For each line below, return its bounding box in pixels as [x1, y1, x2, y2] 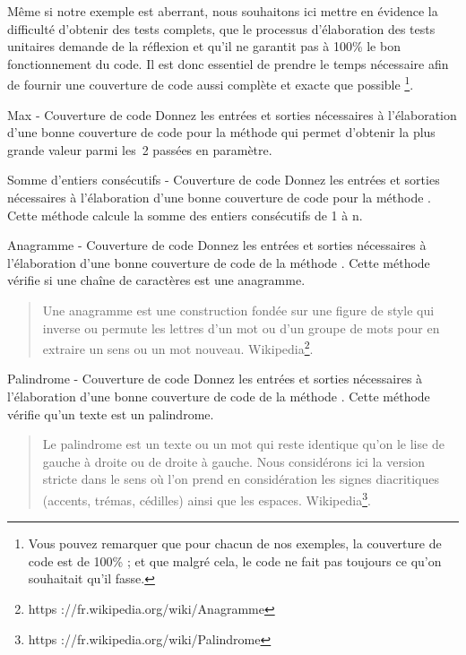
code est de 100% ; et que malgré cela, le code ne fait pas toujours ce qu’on [28, 551, 442, 570]
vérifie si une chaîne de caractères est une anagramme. [7, 271, 306, 289]
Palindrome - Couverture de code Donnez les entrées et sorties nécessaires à [7, 369, 423, 388]
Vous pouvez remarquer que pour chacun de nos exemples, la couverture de [28, 534, 442, 553]
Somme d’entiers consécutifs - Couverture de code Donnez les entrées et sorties [7, 170, 440, 189]
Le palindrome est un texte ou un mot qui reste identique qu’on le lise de [42, 435, 444, 453]
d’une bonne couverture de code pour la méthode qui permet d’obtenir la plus [7, 123, 436, 142]
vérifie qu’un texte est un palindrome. [7, 404, 214, 423]
